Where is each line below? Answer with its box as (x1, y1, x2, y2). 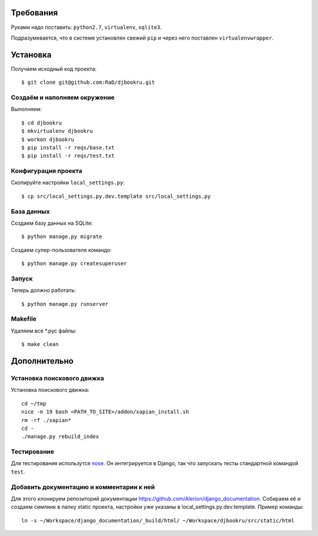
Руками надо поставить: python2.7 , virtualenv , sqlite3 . (11, 24, 162, 31)
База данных (11, 207, 50, 215)
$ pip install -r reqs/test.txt (21, 152, 115, 159)
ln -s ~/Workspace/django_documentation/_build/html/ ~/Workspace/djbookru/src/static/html (21, 517, 294, 524)
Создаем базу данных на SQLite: (11, 219, 94, 227)
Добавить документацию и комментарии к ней (11, 483, 155, 491)
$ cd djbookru (21, 119, 62, 126)
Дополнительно (11, 356, 74, 366)
